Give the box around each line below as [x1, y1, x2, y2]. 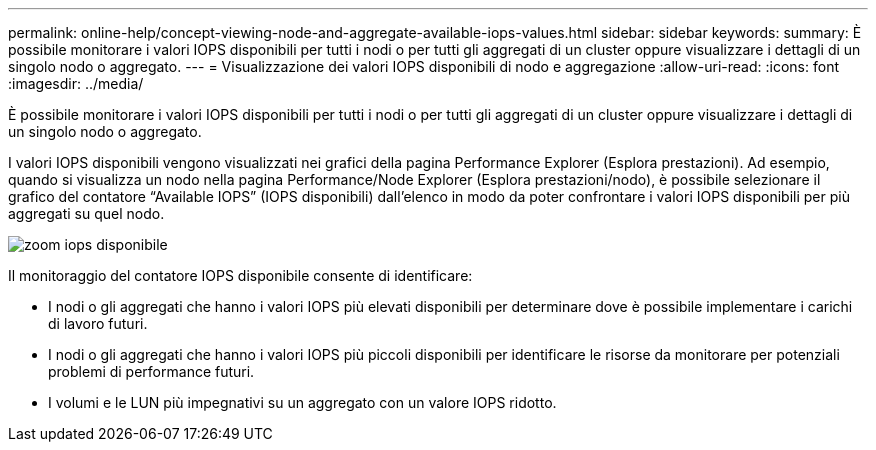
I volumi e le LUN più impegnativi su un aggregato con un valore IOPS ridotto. [48, 394, 557, 411]
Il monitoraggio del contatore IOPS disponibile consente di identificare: [8, 267, 473, 284]
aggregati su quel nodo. [8, 205, 165, 222]
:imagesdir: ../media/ [8, 75, 144, 92]
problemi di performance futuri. [48, 363, 255, 380]
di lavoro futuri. [48, 315, 148, 332]
